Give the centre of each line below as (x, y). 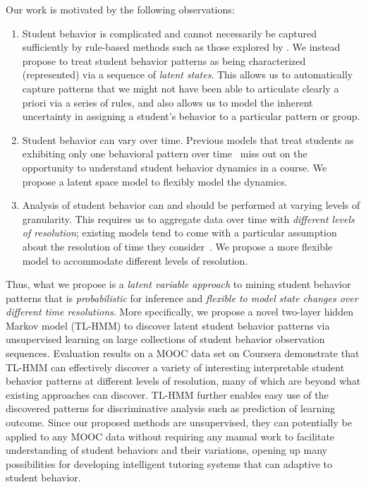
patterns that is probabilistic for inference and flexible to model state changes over (182, 297)
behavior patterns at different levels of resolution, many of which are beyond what (183, 381)
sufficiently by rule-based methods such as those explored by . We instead (181, 47)
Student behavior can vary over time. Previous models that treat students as (188, 139)
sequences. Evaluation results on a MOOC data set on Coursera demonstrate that (183, 353)
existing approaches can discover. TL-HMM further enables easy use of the (167, 394)
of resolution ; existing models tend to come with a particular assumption (179, 233)
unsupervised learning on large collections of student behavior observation (165, 339)
